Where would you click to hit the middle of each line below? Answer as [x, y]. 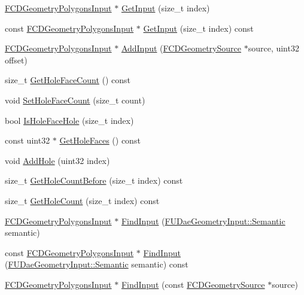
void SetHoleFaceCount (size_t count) [75, 100]
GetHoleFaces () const [100, 140]
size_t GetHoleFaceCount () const [68, 80]
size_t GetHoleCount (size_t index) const [82, 200]
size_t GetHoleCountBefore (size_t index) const [94, 180]
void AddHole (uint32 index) [57, 160]
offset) [16, 60]
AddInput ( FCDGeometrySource [181, 48]
